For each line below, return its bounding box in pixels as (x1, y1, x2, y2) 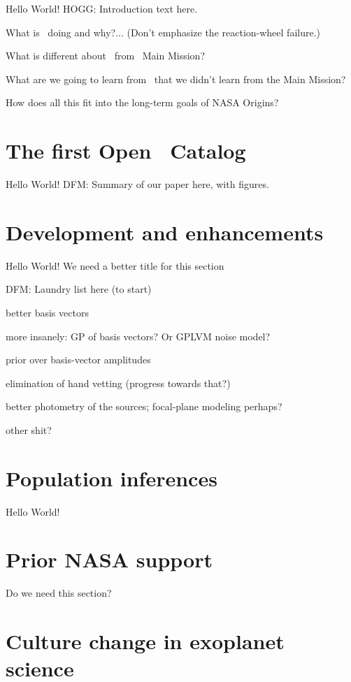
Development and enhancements (6, 217, 324, 246)
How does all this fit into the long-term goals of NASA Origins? (6, 95, 279, 110)
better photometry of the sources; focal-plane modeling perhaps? (6, 399, 282, 414)
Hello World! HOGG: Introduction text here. (6, 1, 198, 15)
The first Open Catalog (6, 136, 246, 165)
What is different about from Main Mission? (6, 48, 205, 63)
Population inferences (6, 463, 217, 492)
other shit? (6, 422, 52, 437)
